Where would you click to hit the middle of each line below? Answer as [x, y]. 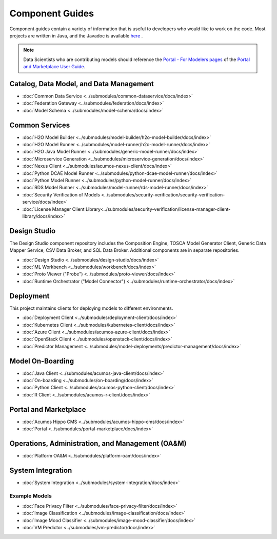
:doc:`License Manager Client [53, 209]
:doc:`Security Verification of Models [61, 194]
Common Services [40, 125]
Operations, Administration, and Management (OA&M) [98, 443]
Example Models [31, 496]
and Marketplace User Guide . [54, 67]
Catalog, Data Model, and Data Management [82, 84]
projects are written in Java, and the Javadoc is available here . [76, 35]
